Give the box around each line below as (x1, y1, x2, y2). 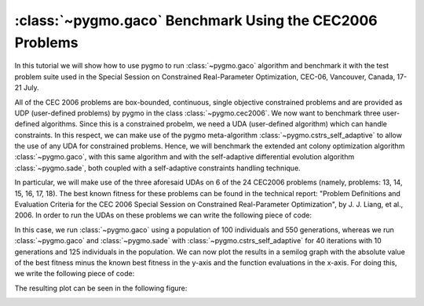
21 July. (14, 83, 39, 93)
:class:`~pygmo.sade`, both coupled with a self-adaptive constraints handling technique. (14, 163, 302, 173)
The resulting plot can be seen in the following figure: (14, 283, 188, 293)
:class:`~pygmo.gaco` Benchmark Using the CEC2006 (14, 12, 378, 29)
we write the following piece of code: (14, 269, 135, 279)
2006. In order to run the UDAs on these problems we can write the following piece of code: (14, 210, 312, 220)
